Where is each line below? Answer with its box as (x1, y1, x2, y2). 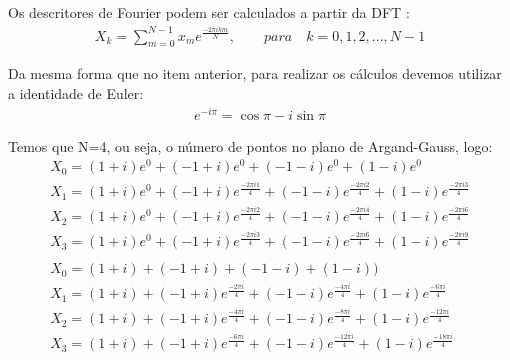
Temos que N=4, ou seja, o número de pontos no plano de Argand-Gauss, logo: (8, 135, 493, 156)
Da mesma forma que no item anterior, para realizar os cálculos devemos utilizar (8, 63, 502, 84)
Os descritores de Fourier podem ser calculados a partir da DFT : (8, 2, 410, 22)
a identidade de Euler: (8, 82, 144, 103)
